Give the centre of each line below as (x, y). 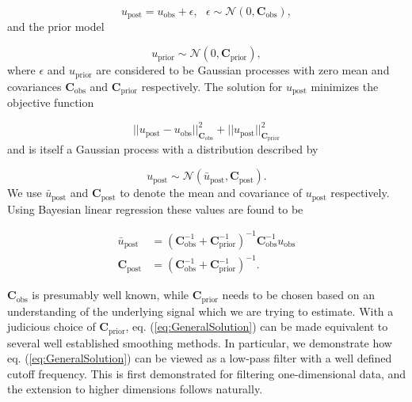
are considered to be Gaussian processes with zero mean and (243, 70)
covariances (34, 86)
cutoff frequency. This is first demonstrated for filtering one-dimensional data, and (207, 373)
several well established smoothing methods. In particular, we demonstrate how (200, 342)
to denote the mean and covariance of (211, 193)
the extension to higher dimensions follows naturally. (135, 389)
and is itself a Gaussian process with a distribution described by (163, 149)
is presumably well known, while (111, 295)
